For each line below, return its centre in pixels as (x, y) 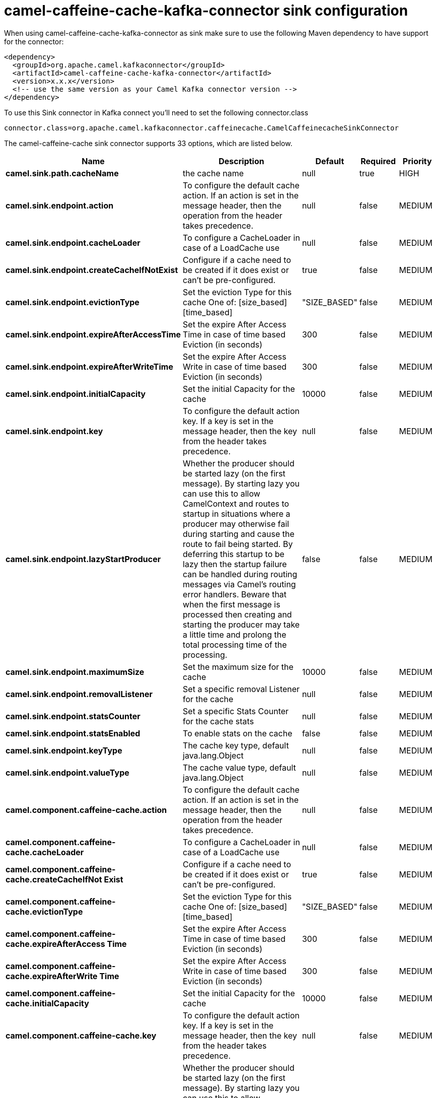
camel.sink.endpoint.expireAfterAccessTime (93, 334)
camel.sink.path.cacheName (62, 173)
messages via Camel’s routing (239, 584)
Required (378, 161)
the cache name (213, 173)
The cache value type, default (239, 767)
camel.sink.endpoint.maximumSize (75, 672)
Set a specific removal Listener (241, 689)
